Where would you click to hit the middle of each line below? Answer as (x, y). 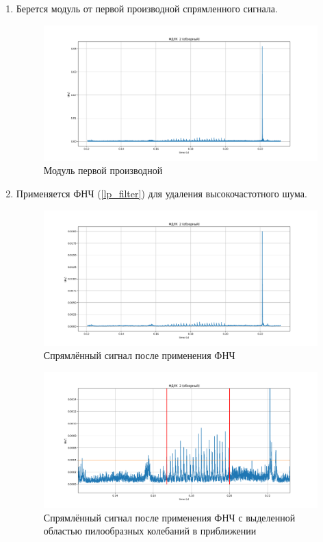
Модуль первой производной (103, 170)
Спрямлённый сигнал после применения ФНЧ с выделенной (169, 517)
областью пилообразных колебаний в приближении (150, 531)
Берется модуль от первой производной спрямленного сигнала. (147, 8)
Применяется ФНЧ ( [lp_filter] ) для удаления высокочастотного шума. (161, 193)
